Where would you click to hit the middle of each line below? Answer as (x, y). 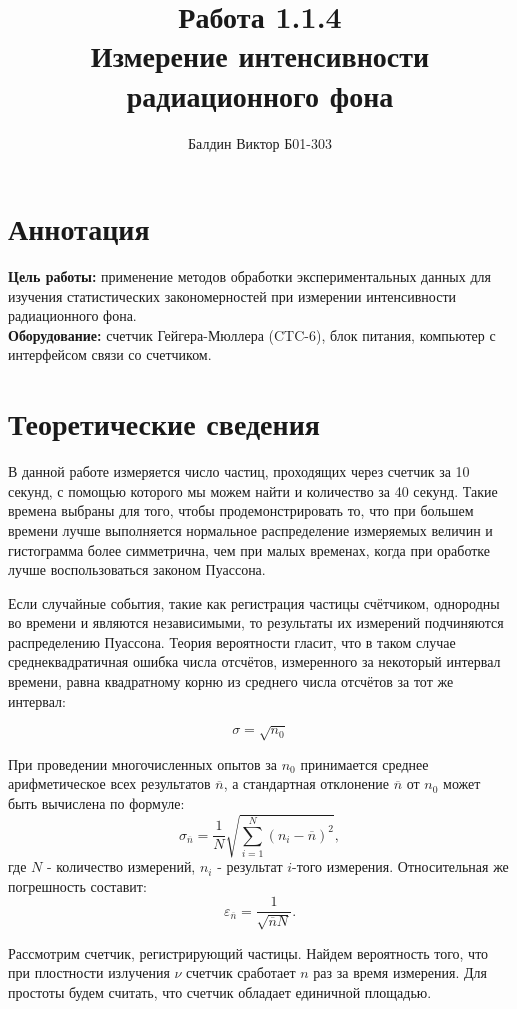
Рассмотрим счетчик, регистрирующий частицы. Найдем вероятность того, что (248, 952)
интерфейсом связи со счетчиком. (110, 354)
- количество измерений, (121, 866)
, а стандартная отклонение (306, 783)
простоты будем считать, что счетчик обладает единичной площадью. (220, 991)
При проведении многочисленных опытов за (143, 763)
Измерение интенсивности (260, 55)
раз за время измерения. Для (400, 972)
